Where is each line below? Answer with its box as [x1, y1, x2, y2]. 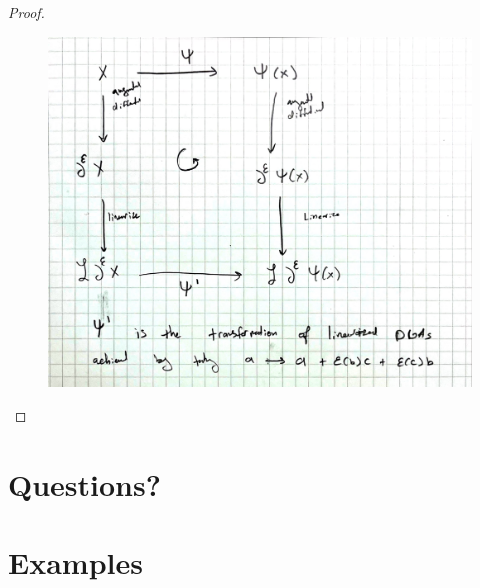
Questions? [8, 463, 161, 504]
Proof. [8, 2, 45, 22]
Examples [8, 542, 143, 583]
